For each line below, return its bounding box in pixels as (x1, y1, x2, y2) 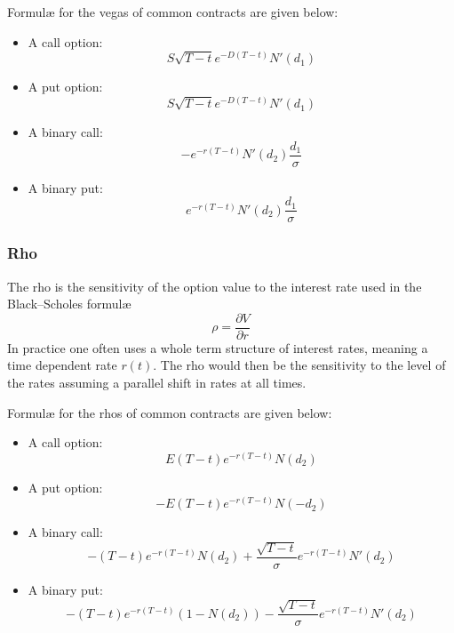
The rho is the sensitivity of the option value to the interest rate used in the (7, 276, 422, 295)
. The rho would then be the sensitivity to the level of (153, 356, 446, 374)
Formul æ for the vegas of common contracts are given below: (7, 3, 339, 20)
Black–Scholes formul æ (7, 294, 131, 313)
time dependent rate (7, 356, 117, 374)
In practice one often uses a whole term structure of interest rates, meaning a (7, 338, 428, 357)
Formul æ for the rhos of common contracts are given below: (7, 403, 332, 421)
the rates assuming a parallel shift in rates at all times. (7, 373, 307, 392)
